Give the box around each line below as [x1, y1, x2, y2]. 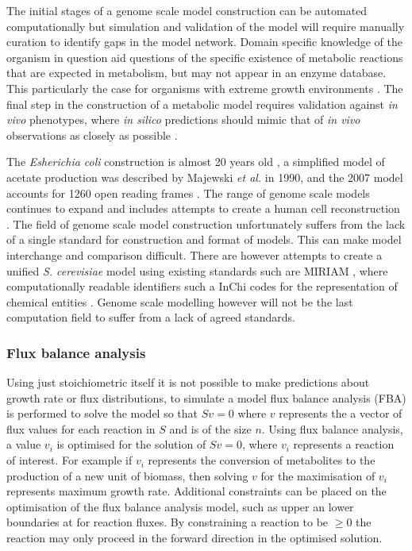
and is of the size [169, 420, 252, 437]
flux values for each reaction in [6, 420, 156, 437]
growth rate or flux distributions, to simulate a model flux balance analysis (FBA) [6, 389, 406, 406]
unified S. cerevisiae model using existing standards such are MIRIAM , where [6, 262, 388, 279]
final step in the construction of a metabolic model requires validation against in [6, 95, 398, 112]
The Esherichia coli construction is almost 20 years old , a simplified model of [6, 153, 385, 170]
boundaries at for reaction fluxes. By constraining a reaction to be [6, 514, 329, 530]
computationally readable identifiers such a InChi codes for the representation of [6, 278, 398, 295]
